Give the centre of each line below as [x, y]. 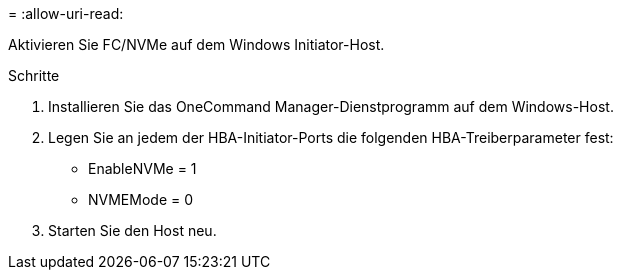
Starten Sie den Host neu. [132, 230]
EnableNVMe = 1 [142, 168]
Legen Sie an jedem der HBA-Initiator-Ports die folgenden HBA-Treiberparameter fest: [331, 137]
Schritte [34, 75]
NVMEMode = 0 [141, 199]
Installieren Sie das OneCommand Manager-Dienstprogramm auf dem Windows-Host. [331, 106]
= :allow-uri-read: [66, 13]
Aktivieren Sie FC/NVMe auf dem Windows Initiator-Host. [196, 44]
